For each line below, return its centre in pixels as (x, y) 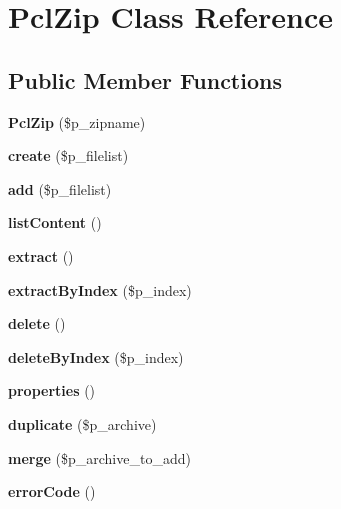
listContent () (55, 222)
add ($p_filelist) (60, 188)
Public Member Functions (145, 79)
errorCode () (52, 491)
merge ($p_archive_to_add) (99, 457)
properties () (52, 390)
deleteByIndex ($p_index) (96, 356)
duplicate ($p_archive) (82, 423)
